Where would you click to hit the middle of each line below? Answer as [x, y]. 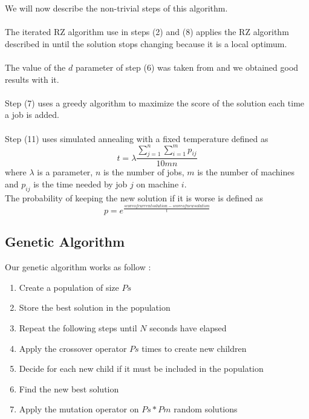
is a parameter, [65, 172]
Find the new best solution [69, 388]
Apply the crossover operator [73, 348]
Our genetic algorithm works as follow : [78, 267]
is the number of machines [246, 172]
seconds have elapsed [188, 327]
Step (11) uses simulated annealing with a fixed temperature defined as [137, 138]
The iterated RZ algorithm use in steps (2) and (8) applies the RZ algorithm [147, 32]
